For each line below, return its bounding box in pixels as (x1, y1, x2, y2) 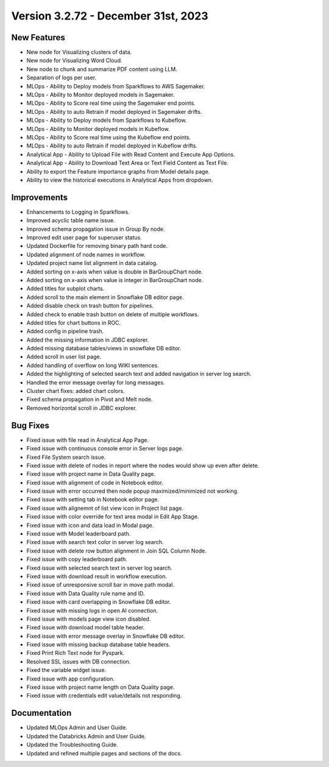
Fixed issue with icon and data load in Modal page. (26, 521, 154, 529)
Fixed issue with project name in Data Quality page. (26, 470, 156, 478)
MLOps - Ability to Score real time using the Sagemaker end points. (26, 99, 196, 107)
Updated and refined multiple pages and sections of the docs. (26, 749, 182, 757)
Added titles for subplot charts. (26, 285, 105, 292)
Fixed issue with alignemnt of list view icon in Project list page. (26, 504, 184, 512)
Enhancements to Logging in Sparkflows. (26, 208, 130, 216)
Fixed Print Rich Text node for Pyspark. (26, 649, 125, 657)
